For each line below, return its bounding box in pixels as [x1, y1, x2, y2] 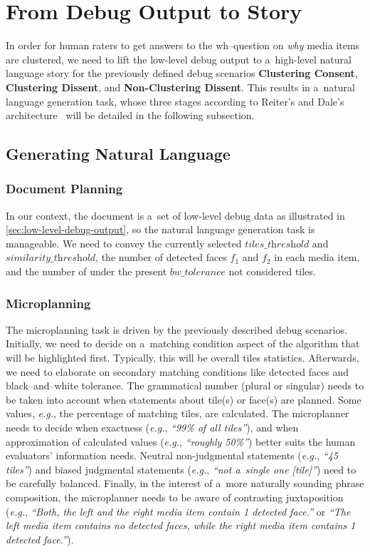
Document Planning [6, 180, 123, 198]
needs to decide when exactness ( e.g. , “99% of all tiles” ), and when [6, 420, 299, 435]
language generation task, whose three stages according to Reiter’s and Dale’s [6, 93, 344, 108]
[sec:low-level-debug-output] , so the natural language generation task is [6, 222, 315, 237]
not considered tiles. [228, 264, 316, 279]
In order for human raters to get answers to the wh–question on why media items [6, 38, 360, 53]
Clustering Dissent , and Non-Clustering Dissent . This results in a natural [6, 79, 355, 94]
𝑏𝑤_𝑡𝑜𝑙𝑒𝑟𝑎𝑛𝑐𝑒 [169, 267, 226, 278]
